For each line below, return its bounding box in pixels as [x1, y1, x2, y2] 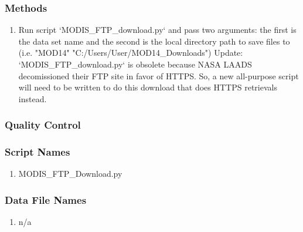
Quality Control [5, 117, 81, 132]
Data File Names [5, 192, 87, 207]
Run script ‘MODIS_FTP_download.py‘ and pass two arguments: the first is [18, 23, 297, 36]
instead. [18, 92, 47, 105]
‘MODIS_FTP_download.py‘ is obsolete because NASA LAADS [18, 58, 252, 70]
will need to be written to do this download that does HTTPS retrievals [18, 81, 277, 93]
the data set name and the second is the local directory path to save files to [18, 35, 290, 47]
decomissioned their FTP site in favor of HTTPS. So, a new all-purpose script [18, 69, 299, 82]
